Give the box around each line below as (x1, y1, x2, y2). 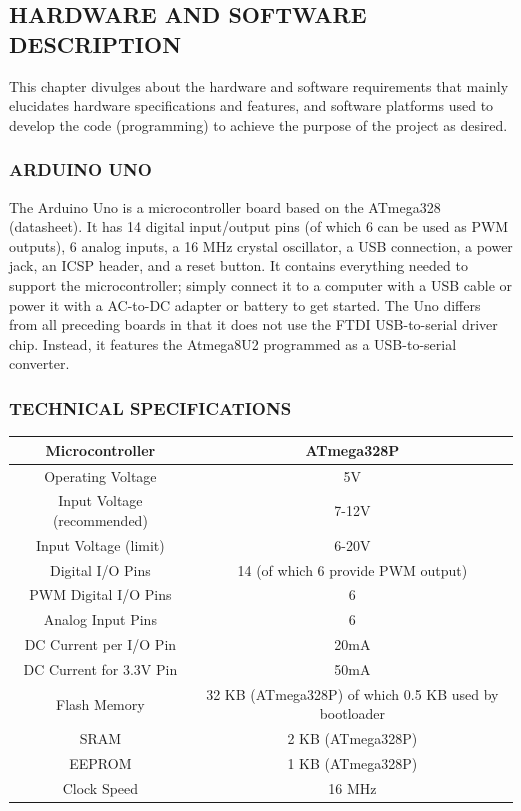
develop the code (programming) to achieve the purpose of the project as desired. (9, 114, 508, 135)
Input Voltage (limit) (35, 534, 165, 555)
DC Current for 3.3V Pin (23, 659, 178, 679)
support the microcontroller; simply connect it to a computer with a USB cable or (9, 274, 513, 295)
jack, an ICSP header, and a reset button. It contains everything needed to (9, 255, 468, 276)
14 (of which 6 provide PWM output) (237, 559, 468, 580)
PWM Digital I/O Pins (29, 584, 172, 605)
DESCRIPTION (9, 28, 182, 59)
